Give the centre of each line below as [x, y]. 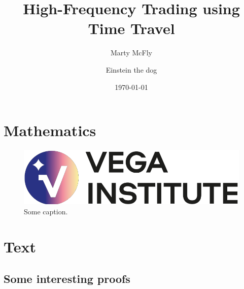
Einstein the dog [131, 69]
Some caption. [46, 211]
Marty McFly [131, 53]
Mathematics [50, 130]
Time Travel [131, 28]
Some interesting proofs [67, 279]
